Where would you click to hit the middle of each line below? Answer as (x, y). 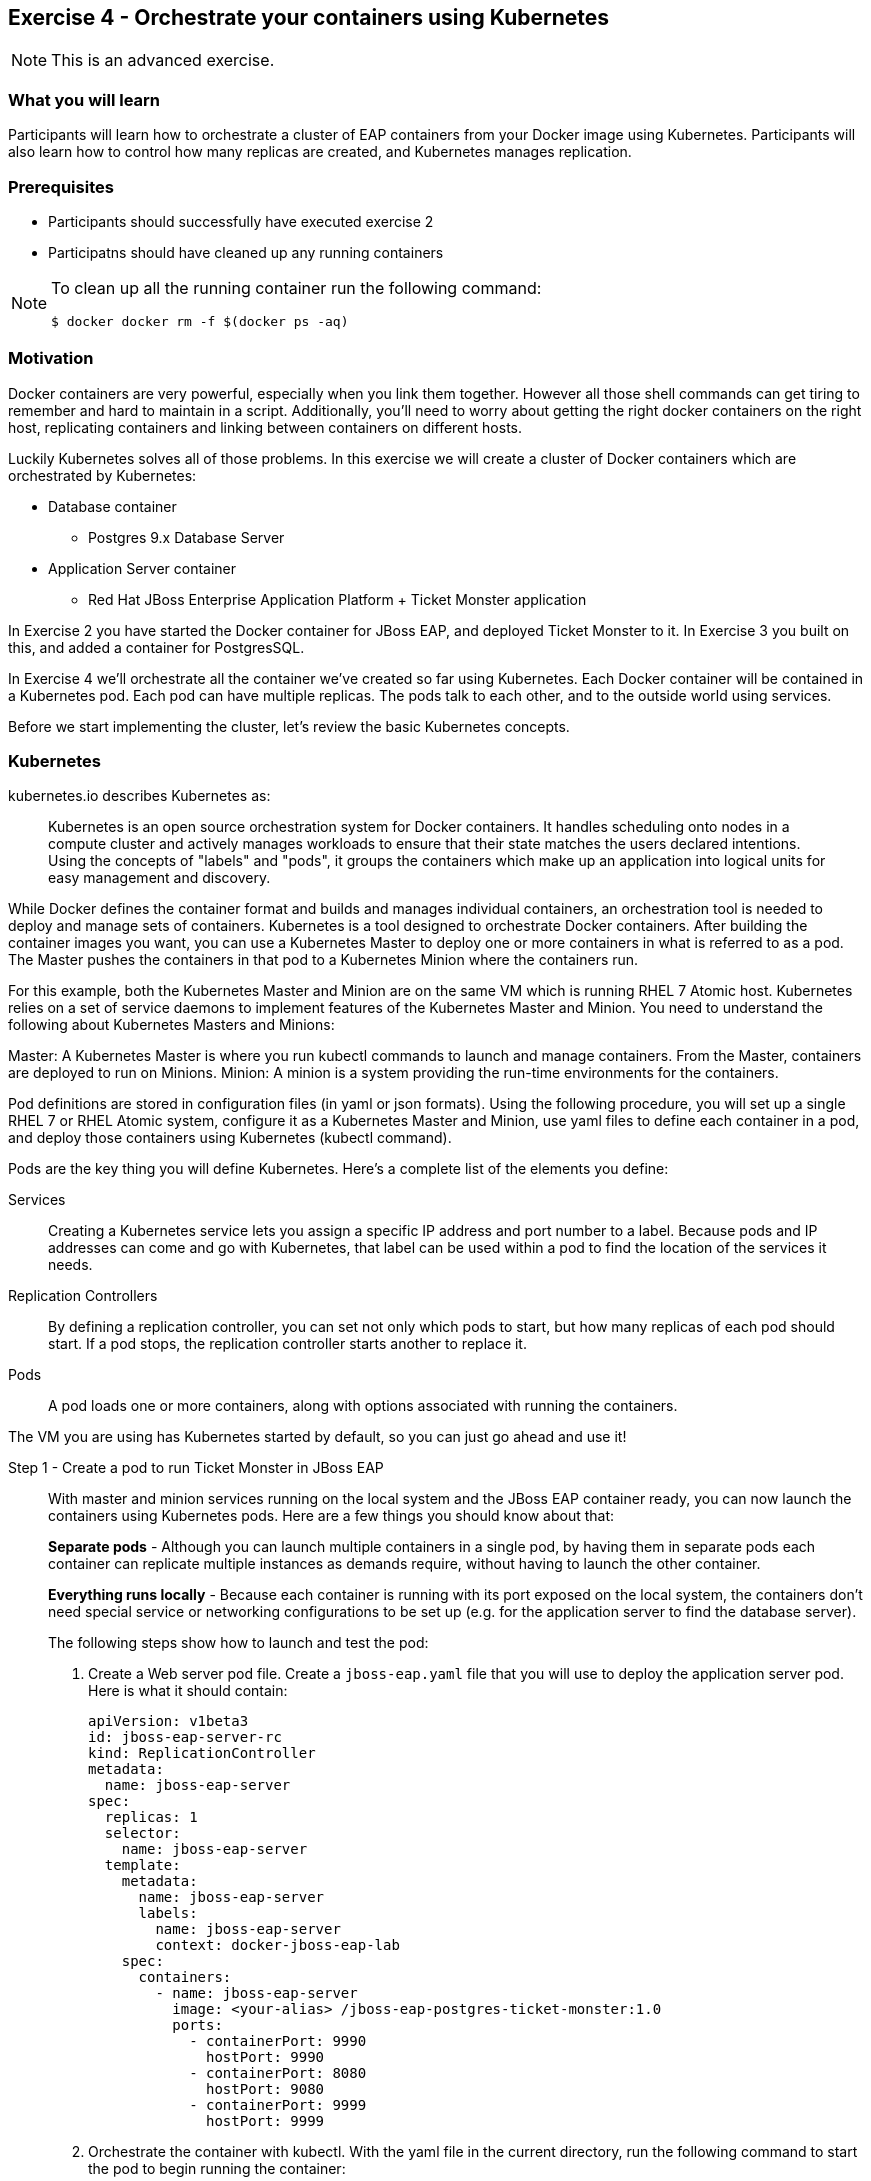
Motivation (51, 358)
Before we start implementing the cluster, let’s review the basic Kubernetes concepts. (289, 726)
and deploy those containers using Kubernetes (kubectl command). (230, 1138)
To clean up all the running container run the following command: (296, 287)
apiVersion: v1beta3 (168, 1721)
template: (142, 1865)
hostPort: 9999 (265, 2121)
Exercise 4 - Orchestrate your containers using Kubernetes (309, 17)
